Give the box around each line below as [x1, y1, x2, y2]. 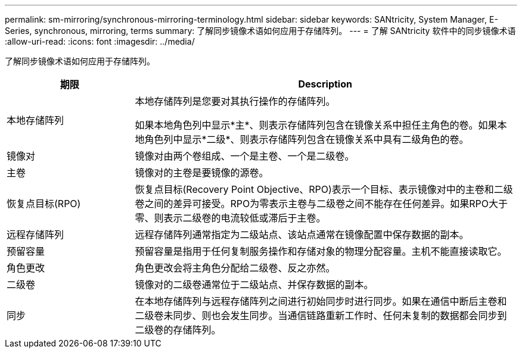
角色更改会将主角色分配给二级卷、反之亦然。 [135, 262, 335, 274]
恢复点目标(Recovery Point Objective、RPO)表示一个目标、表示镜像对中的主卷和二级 [135, 183, 513, 195]
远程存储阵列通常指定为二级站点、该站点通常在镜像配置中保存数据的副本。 [135, 229, 469, 240]
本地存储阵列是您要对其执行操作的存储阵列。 [135, 95, 335, 107]
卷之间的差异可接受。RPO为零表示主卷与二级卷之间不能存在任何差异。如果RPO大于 [135, 198, 508, 210]
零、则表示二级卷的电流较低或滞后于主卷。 [135, 212, 326, 224]
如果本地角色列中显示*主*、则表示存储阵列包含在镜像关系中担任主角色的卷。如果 [135, 119, 498, 131]
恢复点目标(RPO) [7, 198, 81, 210]
